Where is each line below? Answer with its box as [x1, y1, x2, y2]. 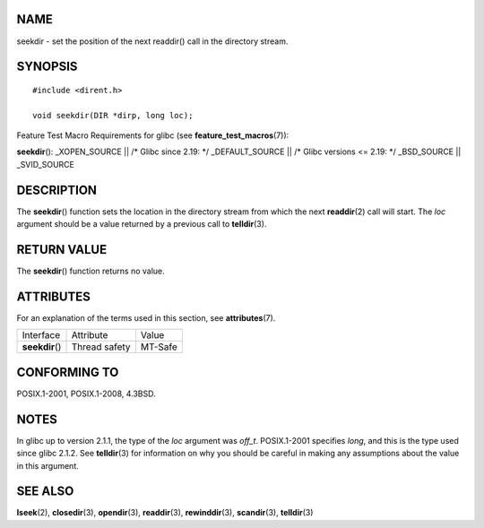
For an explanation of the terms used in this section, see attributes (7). [16, 312, 276, 323]
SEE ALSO [16, 484, 74, 499]
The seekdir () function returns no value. [16, 265, 165, 277]
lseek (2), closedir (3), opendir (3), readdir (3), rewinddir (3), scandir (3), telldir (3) [16, 507, 314, 518]
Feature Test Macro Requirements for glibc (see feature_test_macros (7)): [16, 130, 290, 141]
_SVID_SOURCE [16, 159, 75, 169]
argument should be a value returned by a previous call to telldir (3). [16, 219, 267, 229]
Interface [22, 329, 61, 342]
